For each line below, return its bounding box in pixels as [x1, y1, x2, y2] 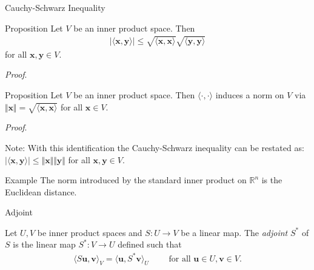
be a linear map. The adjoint [181, 226, 288, 238]
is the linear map [13, 238, 76, 251]
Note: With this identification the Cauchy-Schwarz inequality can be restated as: [5, 141, 304, 154]
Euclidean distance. [5, 185, 77, 198]
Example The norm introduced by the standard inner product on [5, 174, 247, 186]
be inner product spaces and [37, 226, 142, 238]
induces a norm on [215, 88, 284, 101]
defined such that [118, 238, 182, 251]
